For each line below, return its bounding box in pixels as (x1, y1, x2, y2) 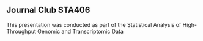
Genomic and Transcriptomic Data (37, 28, 124, 35)
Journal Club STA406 (6, 5, 90, 15)
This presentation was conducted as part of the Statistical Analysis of (6, 21, 182, 28)
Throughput (6, 28, 37, 35)
